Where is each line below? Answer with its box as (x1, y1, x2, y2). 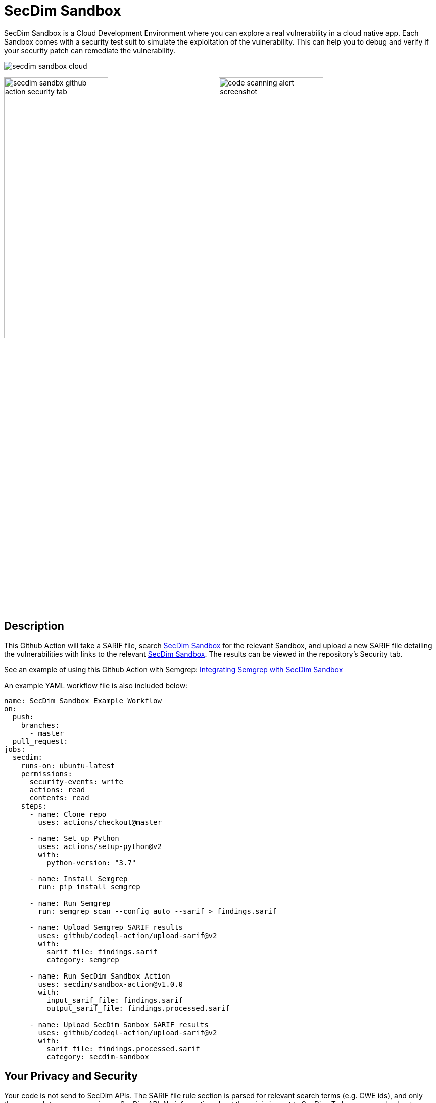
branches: (21, 721, 60, 730)
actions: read (29, 786, 85, 794)
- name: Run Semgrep (29, 899, 111, 908)
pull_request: (12, 737, 68, 746)
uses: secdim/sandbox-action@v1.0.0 (38, 980, 183, 989)
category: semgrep (46, 956, 119, 964)
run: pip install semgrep (38, 883, 140, 892)
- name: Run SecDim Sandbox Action (29, 972, 170, 981)
